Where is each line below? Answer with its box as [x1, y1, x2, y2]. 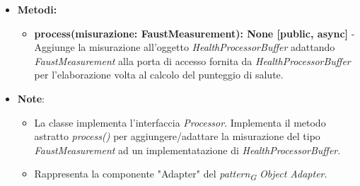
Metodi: [17, 2, 57, 16]
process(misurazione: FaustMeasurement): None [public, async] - [34, 25, 355, 40]
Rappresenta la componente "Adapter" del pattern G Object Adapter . [34, 166, 327, 183]
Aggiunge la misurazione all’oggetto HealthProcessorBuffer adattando [34, 40, 335, 54]
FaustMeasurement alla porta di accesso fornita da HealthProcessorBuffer [34, 53, 351, 68]
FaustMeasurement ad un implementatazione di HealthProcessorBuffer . [34, 142, 341, 157]
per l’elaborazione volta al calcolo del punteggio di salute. [34, 67, 284, 82]
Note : [17, 91, 45, 105]
